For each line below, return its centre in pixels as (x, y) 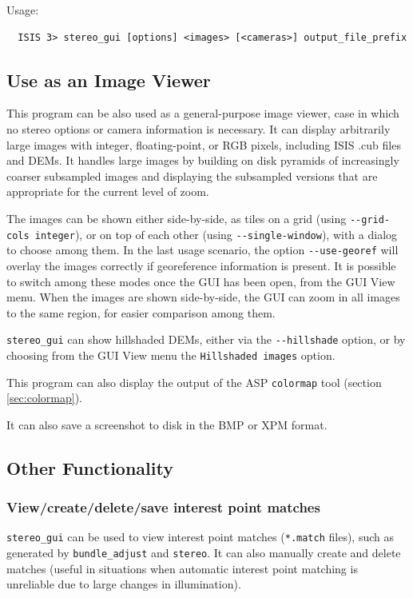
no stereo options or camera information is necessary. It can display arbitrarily (199, 128)
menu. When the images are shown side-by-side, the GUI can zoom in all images (203, 297)
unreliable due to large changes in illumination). (124, 584)
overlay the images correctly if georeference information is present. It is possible (201, 265)
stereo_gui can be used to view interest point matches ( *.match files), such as (200, 537)
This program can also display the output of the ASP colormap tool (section (194, 382)
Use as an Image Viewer (109, 80)
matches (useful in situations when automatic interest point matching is (182, 568)
